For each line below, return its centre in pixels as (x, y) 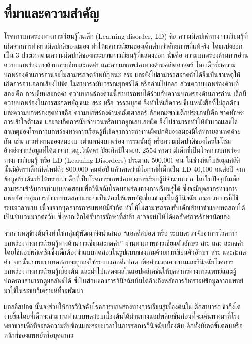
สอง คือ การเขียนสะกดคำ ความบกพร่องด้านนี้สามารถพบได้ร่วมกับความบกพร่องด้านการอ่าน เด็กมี (125, 93)
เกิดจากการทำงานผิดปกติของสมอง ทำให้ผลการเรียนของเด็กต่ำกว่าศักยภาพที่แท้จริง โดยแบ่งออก (123, 45)
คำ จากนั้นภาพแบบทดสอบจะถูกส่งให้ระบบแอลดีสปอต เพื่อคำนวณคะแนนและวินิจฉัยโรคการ (118, 261)
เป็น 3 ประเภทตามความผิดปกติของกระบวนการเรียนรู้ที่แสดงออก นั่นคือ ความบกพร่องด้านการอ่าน (126, 55)
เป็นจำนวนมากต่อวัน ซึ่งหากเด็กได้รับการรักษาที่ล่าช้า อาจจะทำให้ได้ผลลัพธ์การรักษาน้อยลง (117, 217)
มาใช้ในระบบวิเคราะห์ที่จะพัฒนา (44, 290)
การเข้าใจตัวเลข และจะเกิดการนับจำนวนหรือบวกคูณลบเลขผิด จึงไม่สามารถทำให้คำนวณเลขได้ (121, 122)
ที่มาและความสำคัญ (52, 13)
